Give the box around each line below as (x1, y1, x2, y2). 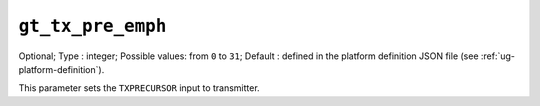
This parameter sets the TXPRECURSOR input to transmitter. (18, 82, 260, 94)
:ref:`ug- (480, 50, 515, 62)
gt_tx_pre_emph (18, 15, 167, 37)
